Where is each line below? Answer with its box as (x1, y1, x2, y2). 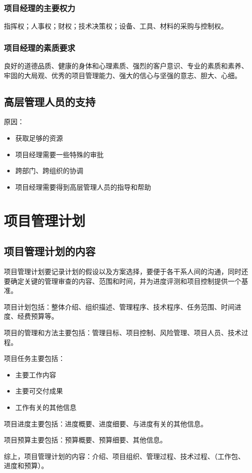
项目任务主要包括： (4, 353, 65, 363)
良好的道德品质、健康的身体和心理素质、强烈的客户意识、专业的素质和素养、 (4, 61, 248, 71)
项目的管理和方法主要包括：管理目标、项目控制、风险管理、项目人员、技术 (4, 327, 241, 337)
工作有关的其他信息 (15, 402, 77, 412)
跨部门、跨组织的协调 (15, 165, 83, 176)
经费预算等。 (17, 311, 58, 321)
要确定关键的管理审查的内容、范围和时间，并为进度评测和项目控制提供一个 (4, 276, 241, 286)
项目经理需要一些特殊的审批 (15, 149, 104, 159)
